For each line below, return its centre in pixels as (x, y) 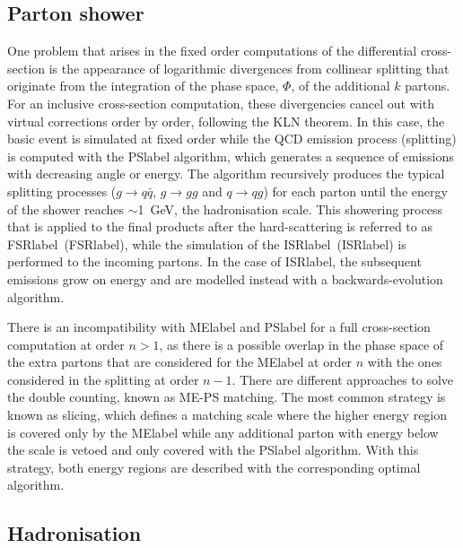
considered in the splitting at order (103, 379)
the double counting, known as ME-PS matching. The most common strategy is (227, 397)
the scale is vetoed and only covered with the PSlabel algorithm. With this (213, 450)
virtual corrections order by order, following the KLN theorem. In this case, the (226, 121)
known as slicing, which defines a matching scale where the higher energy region (227, 415)
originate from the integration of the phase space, (143, 86)
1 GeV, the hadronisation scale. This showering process (290, 209)
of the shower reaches (66, 209)
